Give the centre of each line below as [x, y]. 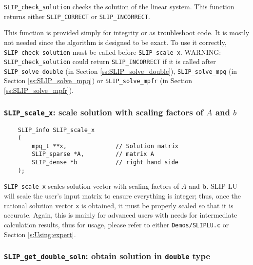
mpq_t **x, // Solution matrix [105, 146]
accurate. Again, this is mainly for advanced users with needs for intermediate [121, 215]
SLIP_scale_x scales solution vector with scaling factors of [92, 186]
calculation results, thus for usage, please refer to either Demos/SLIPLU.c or [117, 224]
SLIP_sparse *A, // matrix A [93, 154]
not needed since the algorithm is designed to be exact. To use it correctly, [115, 42]
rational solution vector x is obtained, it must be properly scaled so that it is [119, 205]
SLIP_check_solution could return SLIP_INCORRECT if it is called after [110, 61]
